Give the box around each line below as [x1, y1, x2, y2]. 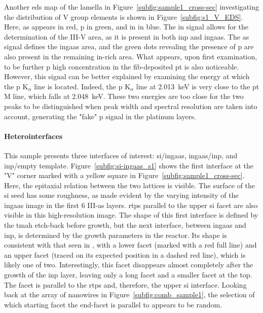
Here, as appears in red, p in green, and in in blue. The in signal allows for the [4, 21, 249, 32]
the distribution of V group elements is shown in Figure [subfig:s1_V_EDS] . [4, 11, 243, 22]
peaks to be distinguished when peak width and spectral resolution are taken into [4, 100, 257, 111]
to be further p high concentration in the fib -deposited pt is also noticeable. [4, 61, 239, 72]
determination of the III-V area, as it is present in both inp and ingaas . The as [4, 31, 249, 42]
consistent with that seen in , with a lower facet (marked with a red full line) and [4, 239, 257, 250]
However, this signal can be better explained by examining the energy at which [4, 71, 250, 82]
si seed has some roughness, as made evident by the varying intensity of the [4, 190, 239, 200]
